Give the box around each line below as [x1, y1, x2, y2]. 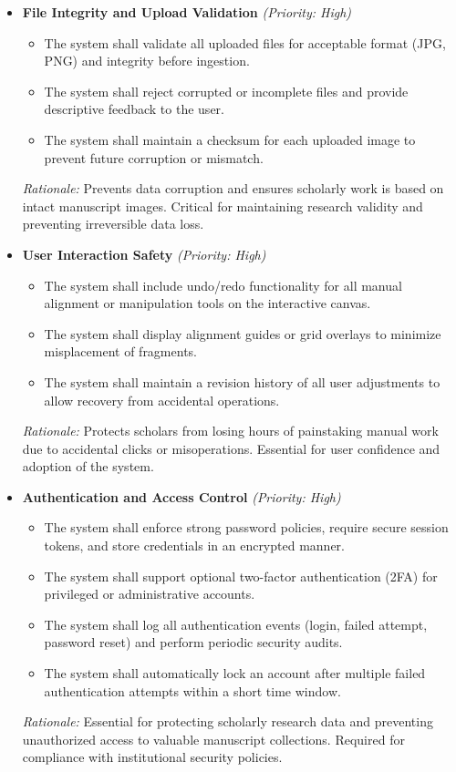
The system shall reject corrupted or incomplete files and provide [44, 81, 409, 100]
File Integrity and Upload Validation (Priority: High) [22, 3, 352, 21]
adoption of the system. [22, 457, 154, 476]
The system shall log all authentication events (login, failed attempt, [44, 614, 428, 633]
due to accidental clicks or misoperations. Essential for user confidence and [22, 438, 440, 458]
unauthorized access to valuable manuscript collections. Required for [22, 729, 405, 748]
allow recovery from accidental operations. [44, 390, 280, 409]
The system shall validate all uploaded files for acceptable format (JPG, [44, 33, 446, 52]
